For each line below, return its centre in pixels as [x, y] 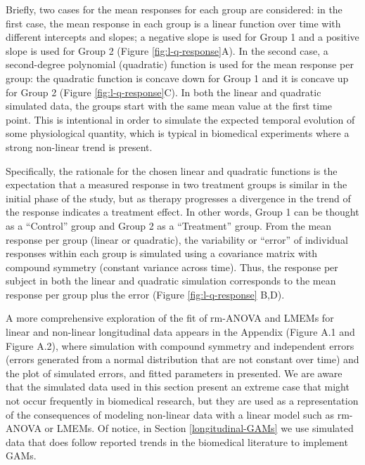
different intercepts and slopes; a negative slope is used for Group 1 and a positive [182, 37]
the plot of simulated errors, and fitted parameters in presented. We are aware [174, 373]
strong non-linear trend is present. [79, 146]
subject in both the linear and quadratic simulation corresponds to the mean [171, 281]
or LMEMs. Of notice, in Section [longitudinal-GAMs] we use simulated [199, 428]
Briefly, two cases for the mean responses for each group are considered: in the [174, 9]
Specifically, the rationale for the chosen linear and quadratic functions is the [172, 170]
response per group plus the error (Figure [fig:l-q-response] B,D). [145, 294]
